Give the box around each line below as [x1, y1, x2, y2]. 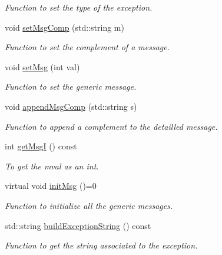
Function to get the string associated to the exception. [5, 239, 198, 251]
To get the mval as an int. [5, 159, 99, 172]
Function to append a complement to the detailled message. [5, 120, 218, 132]
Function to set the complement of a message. [5, 41, 170, 53]
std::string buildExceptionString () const [5, 219, 151, 231]
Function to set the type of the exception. [5, 1, 153, 13]
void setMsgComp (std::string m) [5, 21, 124, 33]
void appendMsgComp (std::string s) [5, 100, 137, 112]
